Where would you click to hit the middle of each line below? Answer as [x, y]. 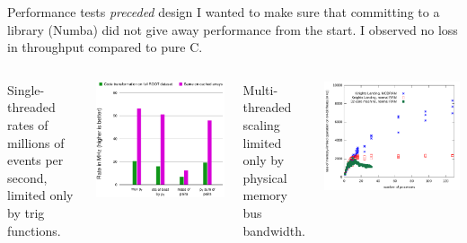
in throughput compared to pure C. [105, 47]
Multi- [260, 89]
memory [265, 195]
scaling [261, 124]
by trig [26, 212]
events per [35, 160]
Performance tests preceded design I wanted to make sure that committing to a [224, 12]
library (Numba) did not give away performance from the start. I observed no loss [233, 29]
